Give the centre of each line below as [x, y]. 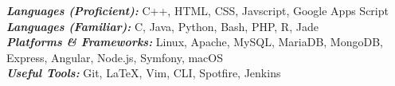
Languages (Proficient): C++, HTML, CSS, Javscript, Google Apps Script [197, 10]
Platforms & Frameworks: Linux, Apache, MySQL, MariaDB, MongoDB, [195, 42]
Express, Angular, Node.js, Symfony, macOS [115, 57]
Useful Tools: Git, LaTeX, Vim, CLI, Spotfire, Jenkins [144, 73]
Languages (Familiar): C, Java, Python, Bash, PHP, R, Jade [162, 26]
